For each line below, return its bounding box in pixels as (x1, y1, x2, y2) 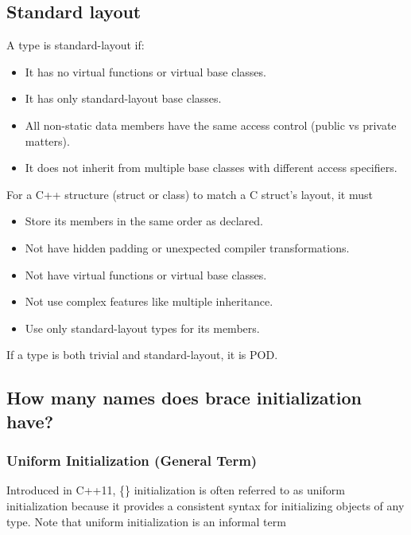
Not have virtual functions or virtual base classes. (25, 266, 267, 283)
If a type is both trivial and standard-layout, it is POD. (6, 346, 278, 363)
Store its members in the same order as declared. (25, 213, 263, 229)
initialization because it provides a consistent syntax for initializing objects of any (6, 497, 405, 514)
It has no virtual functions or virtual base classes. (25, 63, 266, 80)
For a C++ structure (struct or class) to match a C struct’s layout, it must (6, 185, 373, 202)
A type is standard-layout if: (6, 37, 145, 53)
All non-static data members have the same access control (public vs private (25, 116, 397, 133)
